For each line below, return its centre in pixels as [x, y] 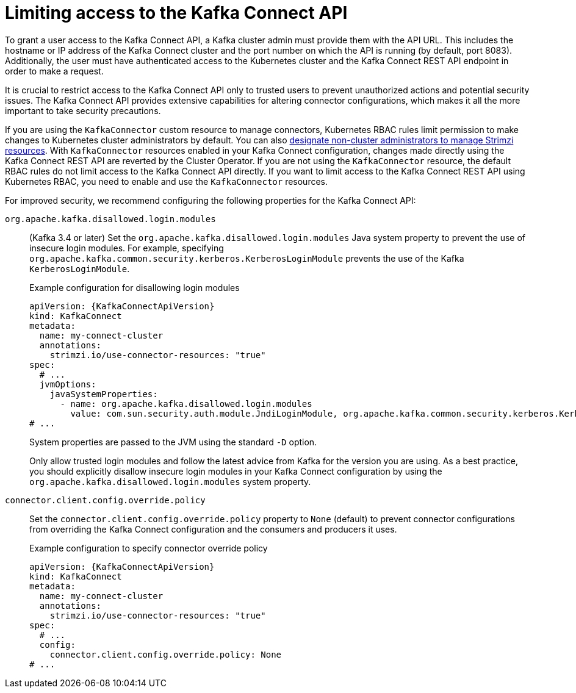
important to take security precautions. [83, 110]
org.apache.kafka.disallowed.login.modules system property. [170, 481]
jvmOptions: [68, 384]
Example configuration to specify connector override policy [149, 548]
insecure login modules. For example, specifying [127, 248]
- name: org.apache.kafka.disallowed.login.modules [186, 404]
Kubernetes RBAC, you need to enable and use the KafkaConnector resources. [167, 181]
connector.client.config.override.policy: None [166, 654]
